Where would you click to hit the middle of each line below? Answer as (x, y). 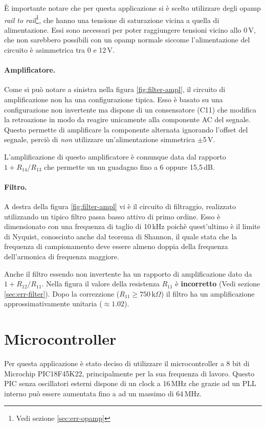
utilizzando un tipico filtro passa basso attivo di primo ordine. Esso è (112, 216)
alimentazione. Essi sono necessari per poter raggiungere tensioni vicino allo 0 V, (130, 29)
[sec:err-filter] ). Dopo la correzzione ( (62, 293)
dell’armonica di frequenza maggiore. (62, 256)
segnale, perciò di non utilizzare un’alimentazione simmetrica (100, 139)
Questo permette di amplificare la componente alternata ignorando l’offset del (126, 129)
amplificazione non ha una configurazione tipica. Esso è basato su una (114, 99)
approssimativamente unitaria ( (53, 304)
